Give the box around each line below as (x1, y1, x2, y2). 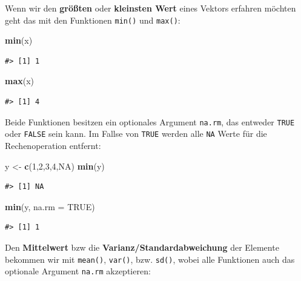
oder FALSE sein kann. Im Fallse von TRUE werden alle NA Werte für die (5, 127, 267, 140)
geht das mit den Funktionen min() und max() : (5, 13, 180, 26)
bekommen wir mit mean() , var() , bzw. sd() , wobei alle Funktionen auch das (5, 253, 295, 265)
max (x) (5, 74, 35, 87)
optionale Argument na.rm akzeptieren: (5, 265, 151, 277)
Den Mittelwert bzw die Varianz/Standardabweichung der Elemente (5, 240, 279, 253)
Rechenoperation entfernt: (5, 139, 101, 151)
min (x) (5, 34, 33, 47)
